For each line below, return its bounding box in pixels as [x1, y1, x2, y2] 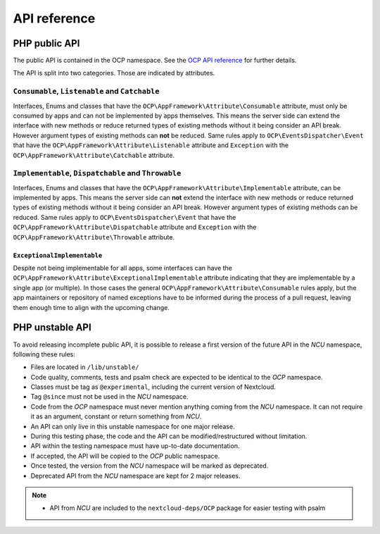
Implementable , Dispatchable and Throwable [13, 168, 182, 178]
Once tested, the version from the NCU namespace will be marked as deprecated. [30, 461, 269, 470]
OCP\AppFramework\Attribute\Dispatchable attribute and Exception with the [13, 223, 257, 232]
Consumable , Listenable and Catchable [13, 87, 160, 97]
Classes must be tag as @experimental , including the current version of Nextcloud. [30, 383, 276, 391]
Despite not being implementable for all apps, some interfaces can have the [13, 264, 232, 273]
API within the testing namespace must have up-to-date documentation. [30, 442, 240, 450]
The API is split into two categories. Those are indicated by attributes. [13, 69, 215, 77]
